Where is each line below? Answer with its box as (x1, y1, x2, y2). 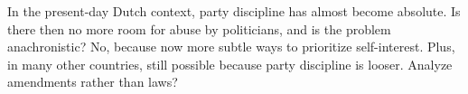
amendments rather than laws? (7, 72, 178, 91)
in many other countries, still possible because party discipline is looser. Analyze (7, 54, 453, 73)
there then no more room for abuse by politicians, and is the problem (7, 19, 391, 38)
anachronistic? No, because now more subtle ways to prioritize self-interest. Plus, (7, 37, 455, 56)
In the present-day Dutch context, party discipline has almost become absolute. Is (7, 2, 461, 20)
